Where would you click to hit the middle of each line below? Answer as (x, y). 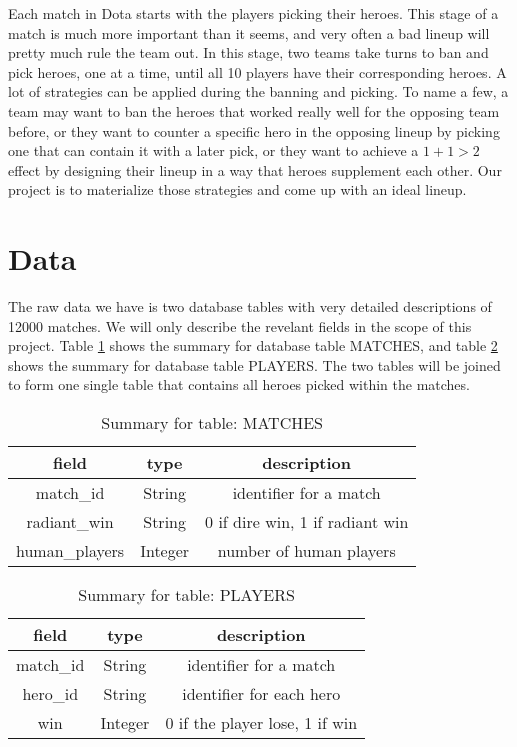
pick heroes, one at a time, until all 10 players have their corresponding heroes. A (257, 71)
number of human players (306, 551)
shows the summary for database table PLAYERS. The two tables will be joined (254, 364)
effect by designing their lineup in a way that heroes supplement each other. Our (255, 169)
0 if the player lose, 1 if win (261, 723)
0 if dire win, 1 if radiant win (307, 522)
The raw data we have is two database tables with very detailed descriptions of (250, 306)
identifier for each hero (261, 694)
